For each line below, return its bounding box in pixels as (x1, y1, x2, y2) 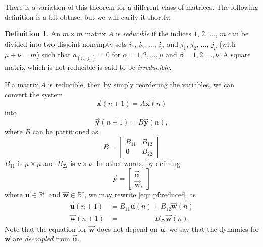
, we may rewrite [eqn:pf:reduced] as (84, 189, 196, 200)
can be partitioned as (32, 126, 98, 137)
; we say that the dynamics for (165, 223, 259, 234)
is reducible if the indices (116, 28, 192, 39)
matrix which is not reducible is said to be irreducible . (5, 62, 172, 72)
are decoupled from (13, 233, 70, 244)
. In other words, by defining (92, 157, 181, 168)
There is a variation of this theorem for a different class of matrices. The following (5, 2, 259, 12)
